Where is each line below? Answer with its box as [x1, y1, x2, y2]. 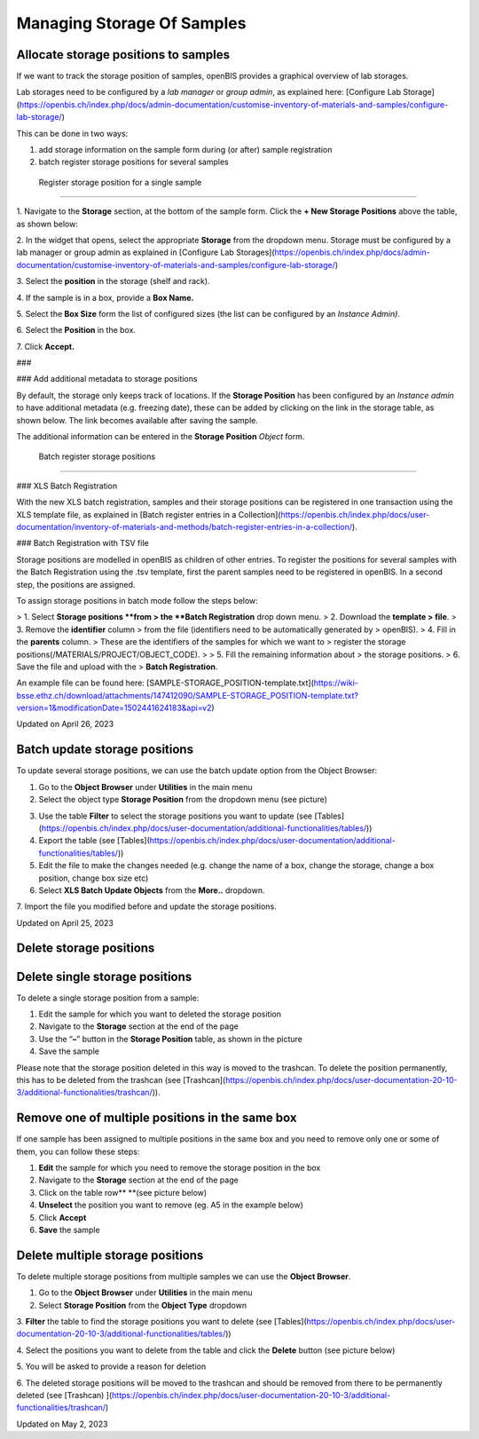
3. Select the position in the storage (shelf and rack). [16, 276, 210, 287]
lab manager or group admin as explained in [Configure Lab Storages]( [16, 247, 275, 257]
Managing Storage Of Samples [16, 13, 247, 33]
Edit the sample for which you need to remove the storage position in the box [38, 1163, 321, 1174]
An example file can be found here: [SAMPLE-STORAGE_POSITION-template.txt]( [16, 677, 315, 688]
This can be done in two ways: [16, 128, 129, 138]
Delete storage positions [16, 941, 155, 956]
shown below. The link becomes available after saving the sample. [16, 415, 259, 425]
